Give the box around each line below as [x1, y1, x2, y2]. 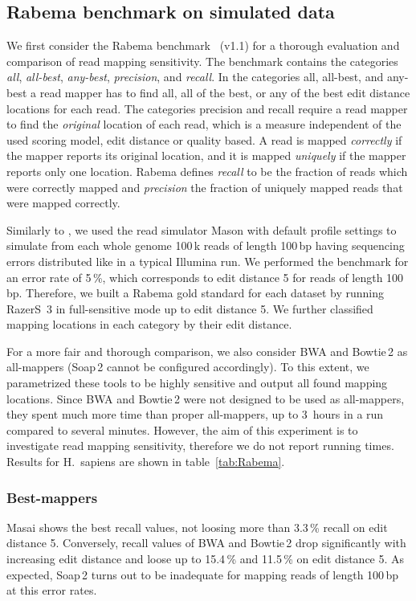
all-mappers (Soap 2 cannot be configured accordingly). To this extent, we [6, 358, 369, 375]
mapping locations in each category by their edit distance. [6, 316, 292, 333]
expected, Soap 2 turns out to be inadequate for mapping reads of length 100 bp [6, 566, 398, 583]
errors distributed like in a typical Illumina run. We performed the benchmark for [6, 252, 409, 269]
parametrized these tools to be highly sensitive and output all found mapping [6, 374, 388, 391]
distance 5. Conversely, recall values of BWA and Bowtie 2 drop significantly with [6, 534, 406, 551]
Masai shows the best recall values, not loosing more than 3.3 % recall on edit [6, 518, 388, 535]
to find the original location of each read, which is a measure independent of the [6, 116, 402, 133]
